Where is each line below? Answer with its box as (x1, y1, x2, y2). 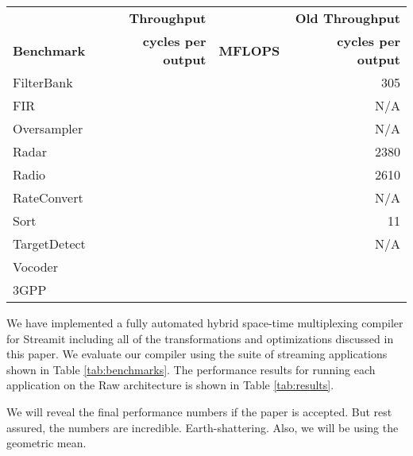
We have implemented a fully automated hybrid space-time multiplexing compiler (6, 315, 403, 330)
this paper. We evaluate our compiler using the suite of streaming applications (6, 346, 388, 362)
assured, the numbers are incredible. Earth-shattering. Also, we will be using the (6, 419, 399, 435)
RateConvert (13, 188, 83, 207)
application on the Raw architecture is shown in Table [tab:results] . (6, 377, 334, 393)
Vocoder (13, 257, 58, 276)
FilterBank (13, 73, 73, 91)
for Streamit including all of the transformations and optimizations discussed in (6, 330, 394, 346)
